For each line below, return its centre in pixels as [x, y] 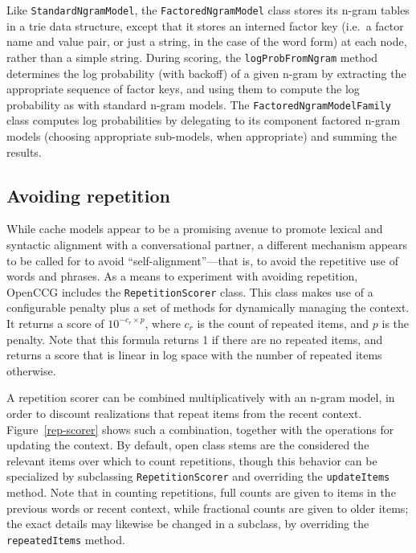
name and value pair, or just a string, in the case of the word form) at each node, [207, 41]
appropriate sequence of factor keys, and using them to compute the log [183, 89]
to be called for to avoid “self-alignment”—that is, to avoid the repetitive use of [202, 260]
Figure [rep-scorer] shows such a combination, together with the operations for [200, 429]
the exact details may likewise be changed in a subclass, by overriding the [188, 524]
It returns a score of [55, 323]
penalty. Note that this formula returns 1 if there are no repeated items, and [195, 339]
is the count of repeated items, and [283, 323]
